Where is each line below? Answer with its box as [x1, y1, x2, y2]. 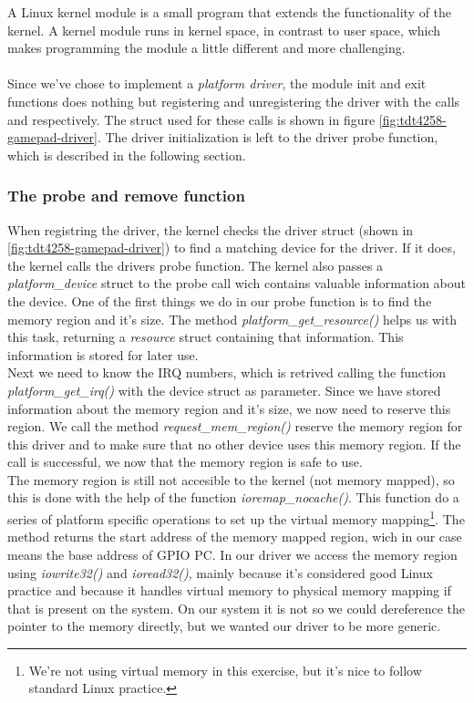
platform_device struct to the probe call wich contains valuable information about [7, 274, 467, 293]
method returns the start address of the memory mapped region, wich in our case [7, 527, 462, 546]
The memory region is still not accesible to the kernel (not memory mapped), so [7, 470, 455, 489]
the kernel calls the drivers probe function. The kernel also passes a [7, 255, 384, 274]
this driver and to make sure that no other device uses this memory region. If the [7, 434, 461, 453]
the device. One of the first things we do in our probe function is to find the [7, 291, 432, 310]
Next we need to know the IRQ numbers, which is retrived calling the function [7, 363, 447, 382]
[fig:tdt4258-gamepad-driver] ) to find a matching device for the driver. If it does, [7, 238, 456, 257]
